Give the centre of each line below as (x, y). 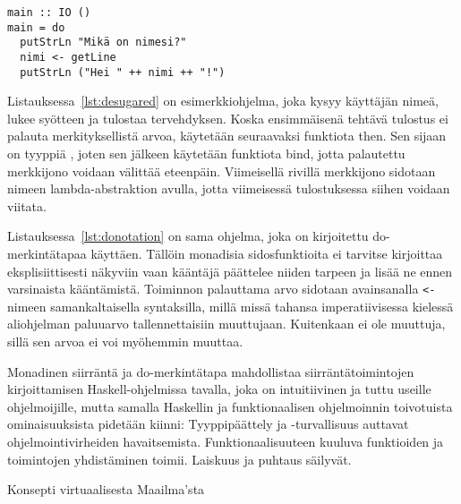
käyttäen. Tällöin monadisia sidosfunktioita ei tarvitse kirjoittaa (267, 254)
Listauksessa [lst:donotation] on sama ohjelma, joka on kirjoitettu (188, 236)
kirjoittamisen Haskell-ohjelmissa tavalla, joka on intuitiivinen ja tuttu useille (219, 389)
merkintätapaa (47, 254)
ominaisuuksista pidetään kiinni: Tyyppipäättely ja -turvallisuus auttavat (208, 424)
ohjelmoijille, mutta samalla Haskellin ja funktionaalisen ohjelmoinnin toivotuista (230, 406)
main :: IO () (49, 13)
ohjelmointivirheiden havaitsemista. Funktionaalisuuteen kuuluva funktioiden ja (226, 442)
